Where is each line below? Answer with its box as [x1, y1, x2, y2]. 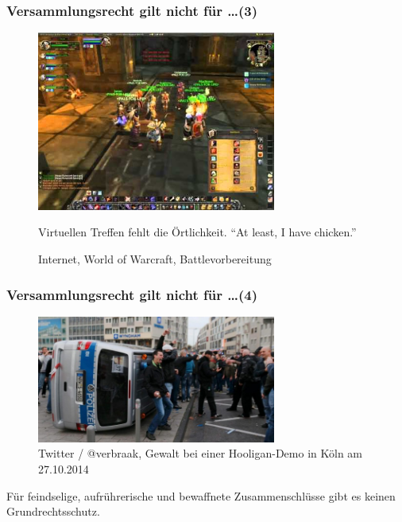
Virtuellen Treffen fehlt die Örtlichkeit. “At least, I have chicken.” [38, 224, 357, 240]
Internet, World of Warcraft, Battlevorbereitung [38, 251, 272, 267]
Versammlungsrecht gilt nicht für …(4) [6, 284, 258, 304]
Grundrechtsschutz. [6, 503, 100, 520]
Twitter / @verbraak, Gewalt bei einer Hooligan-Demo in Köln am [38, 445, 363, 462]
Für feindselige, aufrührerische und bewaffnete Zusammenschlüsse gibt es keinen [6, 487, 396, 504]
